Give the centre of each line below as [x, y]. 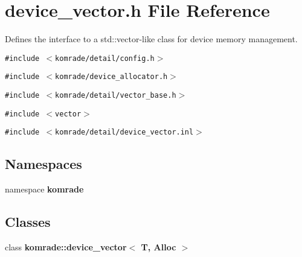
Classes [28, 222]
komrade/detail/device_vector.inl [124, 132]
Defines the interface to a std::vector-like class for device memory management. [151, 39]
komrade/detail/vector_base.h [116, 96]
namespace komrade [44, 189]
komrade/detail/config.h [105, 58]
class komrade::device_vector [66, 247]
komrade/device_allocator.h [111, 77]
